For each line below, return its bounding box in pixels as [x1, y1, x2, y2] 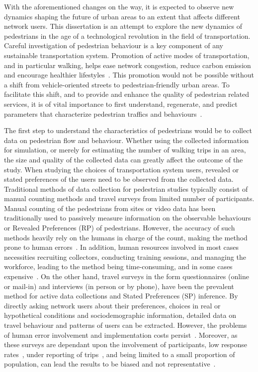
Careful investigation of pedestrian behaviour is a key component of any [4, 40, 223, 51]
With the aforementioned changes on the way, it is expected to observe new [4, 1, 234, 11]
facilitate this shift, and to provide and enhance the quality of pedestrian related [4, 89, 250, 99]
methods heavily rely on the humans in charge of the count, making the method [4, 232, 248, 242]
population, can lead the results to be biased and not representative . [4, 359, 216, 369]
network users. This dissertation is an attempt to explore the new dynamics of [4, 21, 242, 31]
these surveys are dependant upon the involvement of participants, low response [4, 339, 248, 350]
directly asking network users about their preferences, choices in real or [4, 300, 221, 310]
